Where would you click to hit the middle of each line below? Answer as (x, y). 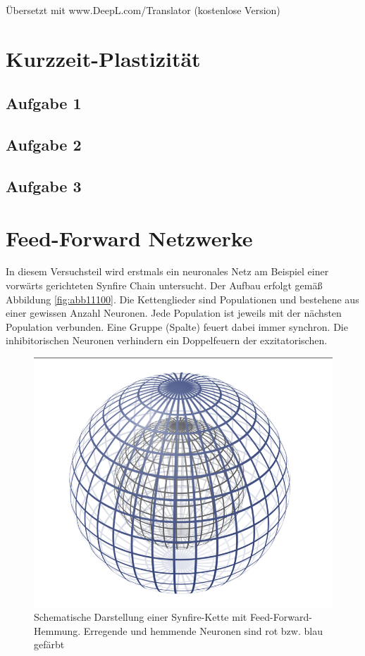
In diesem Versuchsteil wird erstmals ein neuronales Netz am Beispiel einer (167, 271)
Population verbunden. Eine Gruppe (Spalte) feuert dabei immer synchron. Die (177, 326)
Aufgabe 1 (44, 103)
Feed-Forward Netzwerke (129, 238)
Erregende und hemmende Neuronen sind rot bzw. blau (203, 630)
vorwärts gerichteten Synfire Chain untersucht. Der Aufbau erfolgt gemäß (164, 285)
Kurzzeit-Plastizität (103, 58)
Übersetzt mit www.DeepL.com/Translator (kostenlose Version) (143, 10)
